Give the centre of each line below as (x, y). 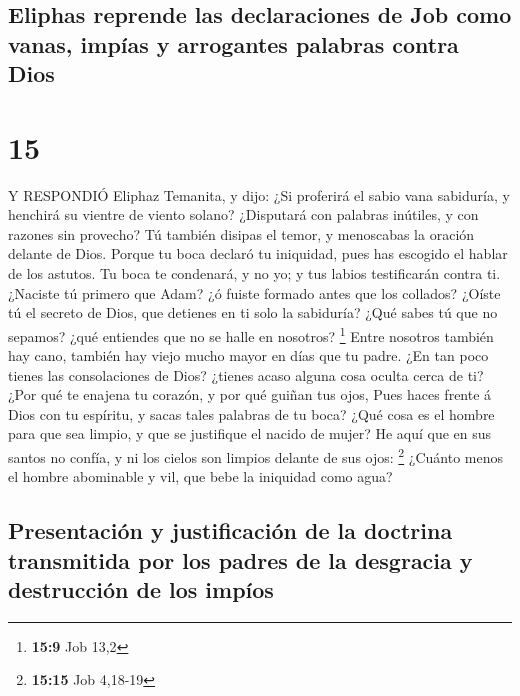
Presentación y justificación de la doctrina (230, 530)
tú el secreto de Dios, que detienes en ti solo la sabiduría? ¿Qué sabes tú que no (253, 312)
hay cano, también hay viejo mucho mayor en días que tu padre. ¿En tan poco (248, 355)
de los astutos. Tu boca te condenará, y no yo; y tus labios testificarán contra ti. (254, 273)
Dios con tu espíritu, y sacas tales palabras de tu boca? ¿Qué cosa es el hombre (251, 413)
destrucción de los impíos (141, 589)
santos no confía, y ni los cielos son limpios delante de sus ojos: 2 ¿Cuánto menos (256, 455)
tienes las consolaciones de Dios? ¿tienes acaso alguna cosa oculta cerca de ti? (246, 374)
